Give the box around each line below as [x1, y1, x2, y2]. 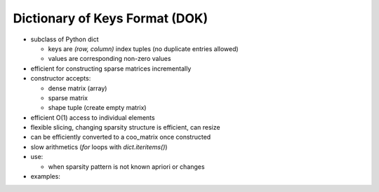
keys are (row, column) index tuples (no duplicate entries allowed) [48, 44, 239, 53]
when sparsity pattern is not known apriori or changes [48, 162, 205, 171]
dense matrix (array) [48, 84, 107, 92]
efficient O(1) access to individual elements [30, 113, 155, 122]
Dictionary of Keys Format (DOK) [13, 11, 208, 26]
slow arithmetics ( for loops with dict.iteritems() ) [30, 142, 168, 151]
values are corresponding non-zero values [48, 55, 171, 63]
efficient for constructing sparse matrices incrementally [30, 64, 192, 73]
